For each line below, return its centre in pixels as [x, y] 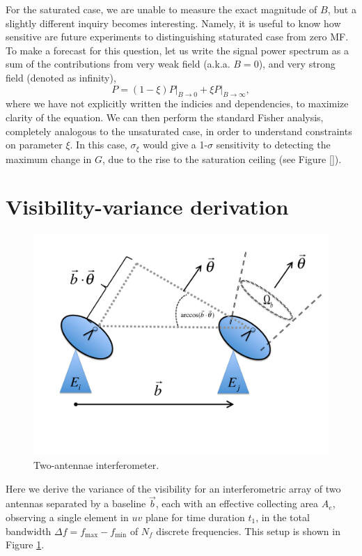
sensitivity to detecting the [273, 145]
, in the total [283, 517]
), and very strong [297, 64]
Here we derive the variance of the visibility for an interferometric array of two [173, 488]
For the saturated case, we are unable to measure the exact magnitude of [162, 9]
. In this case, [99, 145]
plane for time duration [195, 517]
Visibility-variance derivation [147, 207]
